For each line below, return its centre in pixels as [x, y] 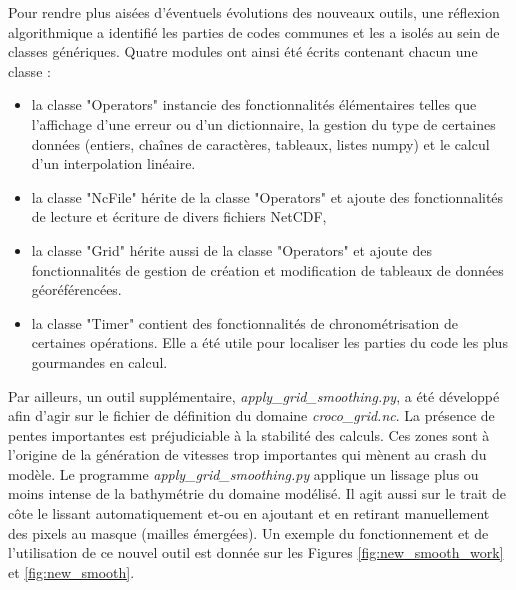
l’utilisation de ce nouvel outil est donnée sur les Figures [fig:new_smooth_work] [256, 552]
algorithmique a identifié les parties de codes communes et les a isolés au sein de [254, 31]
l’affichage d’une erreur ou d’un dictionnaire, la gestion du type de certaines [263, 123]
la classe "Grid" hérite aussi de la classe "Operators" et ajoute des [231, 249]
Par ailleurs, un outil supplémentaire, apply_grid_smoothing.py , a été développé [254, 395]
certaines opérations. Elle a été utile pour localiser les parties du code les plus [269, 342]
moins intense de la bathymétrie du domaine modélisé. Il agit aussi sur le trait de [257, 493]
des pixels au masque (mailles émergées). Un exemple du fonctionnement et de [248, 532]
